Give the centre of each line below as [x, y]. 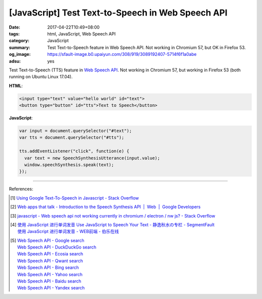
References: [21, 189]
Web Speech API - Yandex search [51, 288]
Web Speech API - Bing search [48, 267]
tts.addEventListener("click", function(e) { [74, 151]
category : [19, 41]
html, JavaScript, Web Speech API [82, 33]
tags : [14, 33]
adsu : [15, 61]
